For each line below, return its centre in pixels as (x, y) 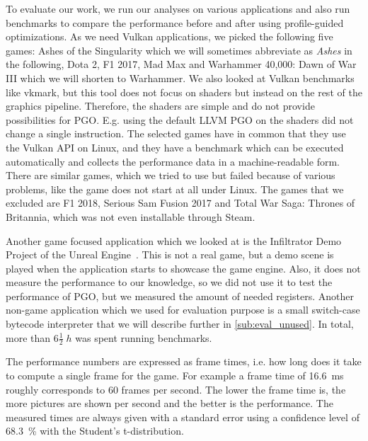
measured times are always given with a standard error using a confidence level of (183, 417)
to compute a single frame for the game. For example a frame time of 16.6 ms (175, 376)
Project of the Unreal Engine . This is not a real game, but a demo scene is (170, 254)
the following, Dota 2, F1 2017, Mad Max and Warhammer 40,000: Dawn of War (181, 64)
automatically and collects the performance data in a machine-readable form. (173, 161)
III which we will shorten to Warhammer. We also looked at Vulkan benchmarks (180, 78)
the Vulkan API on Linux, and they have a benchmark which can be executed (175, 147)
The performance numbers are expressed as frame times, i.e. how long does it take (184, 361)
